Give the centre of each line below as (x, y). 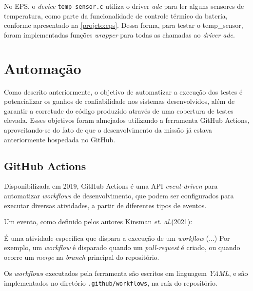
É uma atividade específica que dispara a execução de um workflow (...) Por (117, 238)
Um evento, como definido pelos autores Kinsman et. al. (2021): (98, 222)
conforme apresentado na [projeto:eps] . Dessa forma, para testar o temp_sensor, (124, 25)
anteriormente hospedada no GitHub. (60, 139)
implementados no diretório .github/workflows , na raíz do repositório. (111, 283)
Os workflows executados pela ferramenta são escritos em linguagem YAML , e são (126, 273)
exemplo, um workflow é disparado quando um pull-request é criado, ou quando (122, 247)
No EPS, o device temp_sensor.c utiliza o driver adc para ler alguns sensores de (124, 6)
